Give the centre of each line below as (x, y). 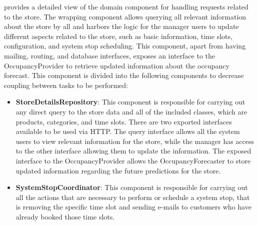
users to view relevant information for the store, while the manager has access (135, 141)
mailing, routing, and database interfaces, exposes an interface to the (109, 55)
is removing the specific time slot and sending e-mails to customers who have (133, 207)
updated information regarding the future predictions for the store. (118, 170)
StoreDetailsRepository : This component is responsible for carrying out (130, 102)
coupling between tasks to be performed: (66, 85)
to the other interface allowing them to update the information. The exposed (133, 151)
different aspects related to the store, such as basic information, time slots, (118, 36)
